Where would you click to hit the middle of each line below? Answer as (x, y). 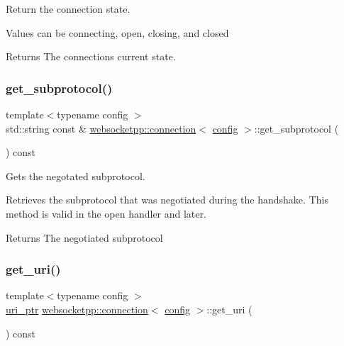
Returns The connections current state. (91, 56)
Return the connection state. (68, 9)
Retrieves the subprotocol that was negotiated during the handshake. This (167, 200)
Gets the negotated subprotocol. (76, 175)
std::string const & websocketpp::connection (101, 128)
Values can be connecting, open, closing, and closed (117, 32)
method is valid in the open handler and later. (106, 213)
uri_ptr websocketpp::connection (77, 309)
